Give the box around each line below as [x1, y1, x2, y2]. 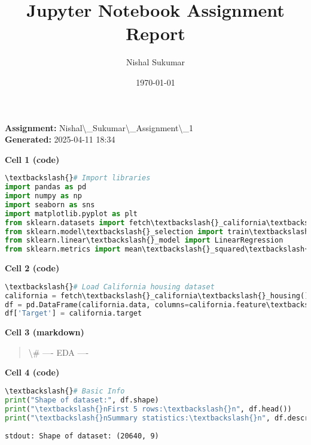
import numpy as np [5, 192, 82, 201]
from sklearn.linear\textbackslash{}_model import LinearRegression [5, 236, 283, 245]
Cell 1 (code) [5, 153, 60, 165]
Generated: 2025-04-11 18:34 [5, 133, 115, 146]
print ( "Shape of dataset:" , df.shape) [5, 395, 159, 404]
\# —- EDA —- [28, 346, 89, 358]
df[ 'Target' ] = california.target [5, 309, 142, 318]
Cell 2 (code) [5, 262, 60, 274]
